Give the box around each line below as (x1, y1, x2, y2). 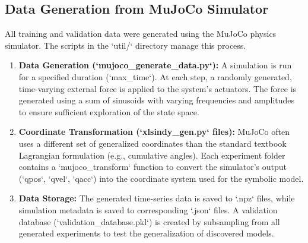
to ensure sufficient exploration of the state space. (18, 105, 199, 118)
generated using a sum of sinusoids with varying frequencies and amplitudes (18, 94, 295, 106)
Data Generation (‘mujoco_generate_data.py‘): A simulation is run (18, 59, 292, 71)
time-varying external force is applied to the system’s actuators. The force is (18, 82, 297, 94)
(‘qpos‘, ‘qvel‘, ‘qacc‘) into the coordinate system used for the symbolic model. (18, 172, 304, 184)
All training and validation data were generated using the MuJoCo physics (5, 27, 277, 40)
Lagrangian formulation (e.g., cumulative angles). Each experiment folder (18, 149, 285, 161)
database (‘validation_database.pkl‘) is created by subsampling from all (18, 215, 280, 228)
